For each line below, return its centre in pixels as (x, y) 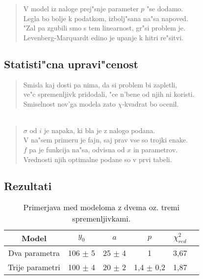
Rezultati (28, 185)
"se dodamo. (165, 8)
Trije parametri (34, 267)
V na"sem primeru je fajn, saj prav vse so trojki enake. (105, 140)
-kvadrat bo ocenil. (151, 103)
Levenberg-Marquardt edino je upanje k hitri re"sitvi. (103, 37)
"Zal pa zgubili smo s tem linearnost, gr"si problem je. (104, 28)
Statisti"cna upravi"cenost (71, 64)
